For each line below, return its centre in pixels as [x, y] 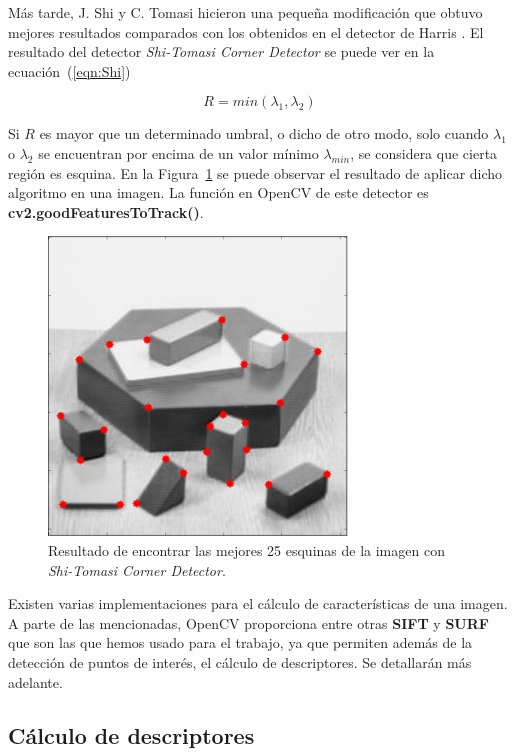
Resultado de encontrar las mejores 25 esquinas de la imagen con [246, 549]
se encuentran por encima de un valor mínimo [178, 152]
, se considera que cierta [424, 152]
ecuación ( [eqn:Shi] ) [69, 70]
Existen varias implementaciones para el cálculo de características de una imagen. [258, 603]
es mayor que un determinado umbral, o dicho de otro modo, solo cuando [264, 133]
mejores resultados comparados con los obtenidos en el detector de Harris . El [246, 31]
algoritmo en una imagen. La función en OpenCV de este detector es [218, 192]
